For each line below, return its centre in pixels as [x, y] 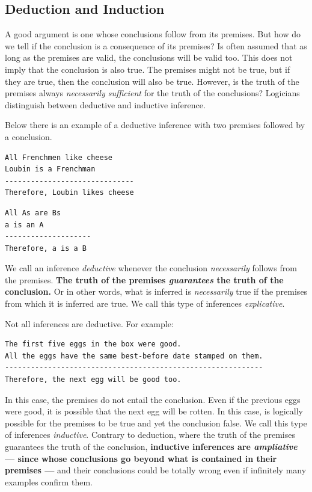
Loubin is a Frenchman [50, 169]
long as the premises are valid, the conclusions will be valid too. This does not [149, 57]
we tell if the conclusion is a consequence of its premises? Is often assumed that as [156, 45]
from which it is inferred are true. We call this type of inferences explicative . [145, 303]
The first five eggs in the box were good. [93, 344]
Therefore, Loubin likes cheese [69, 193]
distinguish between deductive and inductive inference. [105, 104]
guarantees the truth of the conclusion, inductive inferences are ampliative [151, 447]
